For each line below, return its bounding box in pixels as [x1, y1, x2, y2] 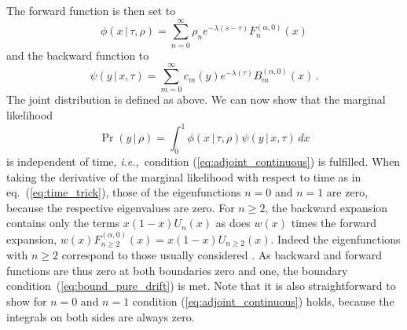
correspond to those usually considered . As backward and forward [61, 247, 383, 263]
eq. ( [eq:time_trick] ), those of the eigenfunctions [6, 184, 241, 200]
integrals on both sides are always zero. [6, 308, 195, 324]
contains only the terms [6, 214, 120, 231]
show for [6, 292, 47, 309]
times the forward [291, 214, 376, 231]
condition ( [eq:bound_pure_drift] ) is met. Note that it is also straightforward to [6, 277, 396, 294]
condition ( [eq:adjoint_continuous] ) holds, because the [132, 292, 394, 309]
